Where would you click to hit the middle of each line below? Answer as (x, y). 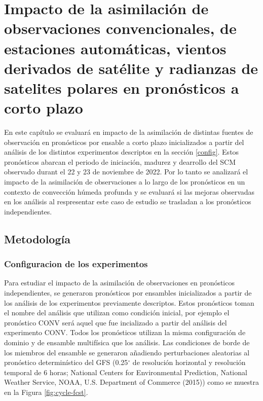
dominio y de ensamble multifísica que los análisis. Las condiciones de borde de (127, 342)
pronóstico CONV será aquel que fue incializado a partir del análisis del (116, 322)
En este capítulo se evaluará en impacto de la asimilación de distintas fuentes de (129, 132)
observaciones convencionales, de (120, 28)
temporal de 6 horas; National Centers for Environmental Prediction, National (126, 372)
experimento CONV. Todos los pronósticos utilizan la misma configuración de (125, 332)
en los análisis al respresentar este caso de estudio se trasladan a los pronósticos (128, 202)
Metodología (37, 239)
